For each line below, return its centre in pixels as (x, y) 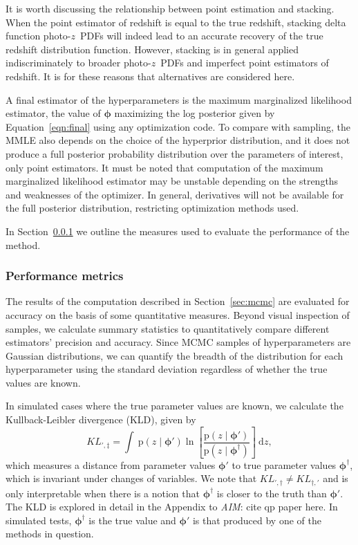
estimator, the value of (53, 113)
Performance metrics (65, 276)
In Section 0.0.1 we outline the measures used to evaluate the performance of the (178, 231)
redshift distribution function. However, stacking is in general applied (152, 49)
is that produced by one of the (257, 520)
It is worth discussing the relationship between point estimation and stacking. (170, 8)
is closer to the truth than (272, 493)
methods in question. (50, 534)
